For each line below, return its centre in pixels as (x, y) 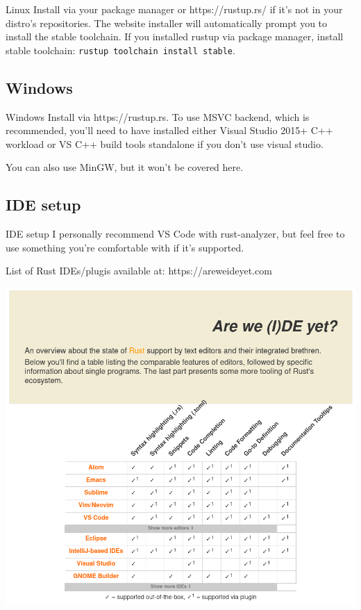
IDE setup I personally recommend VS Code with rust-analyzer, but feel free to (175, 234)
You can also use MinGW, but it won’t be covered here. (125, 167)
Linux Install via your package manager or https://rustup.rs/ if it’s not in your (174, 9)
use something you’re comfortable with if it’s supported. (125, 247)
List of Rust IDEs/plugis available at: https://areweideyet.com (139, 271)
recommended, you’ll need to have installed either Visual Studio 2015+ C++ (169, 130)
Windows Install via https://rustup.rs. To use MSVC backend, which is (158, 116)
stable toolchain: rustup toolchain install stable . (120, 50)
